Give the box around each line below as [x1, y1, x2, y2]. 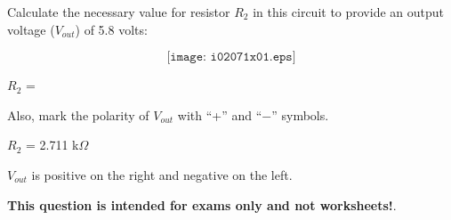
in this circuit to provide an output [253, 3, 445, 20]
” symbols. [271, 105, 329, 124]
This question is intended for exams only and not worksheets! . [7, 195, 397, 214]
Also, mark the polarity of [7, 105, 149, 124]
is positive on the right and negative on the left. [31, 165, 293, 183]
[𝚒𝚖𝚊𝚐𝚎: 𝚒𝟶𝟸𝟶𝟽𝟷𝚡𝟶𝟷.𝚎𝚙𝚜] [166, 51, 296, 64]
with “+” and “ [177, 105, 262, 124]
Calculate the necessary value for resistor [7, 3, 230, 20]
